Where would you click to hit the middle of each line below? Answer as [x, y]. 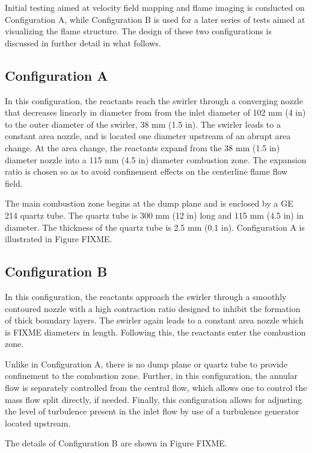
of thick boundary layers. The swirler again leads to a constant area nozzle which [154, 320]
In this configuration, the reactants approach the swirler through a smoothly [146, 296]
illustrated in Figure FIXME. [59, 239]
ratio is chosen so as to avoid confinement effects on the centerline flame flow [146, 171]
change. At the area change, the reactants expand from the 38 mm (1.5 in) [142, 147]
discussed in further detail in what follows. [83, 42]
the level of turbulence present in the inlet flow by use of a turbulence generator [152, 411]
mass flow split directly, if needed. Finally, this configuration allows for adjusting [153, 399]
